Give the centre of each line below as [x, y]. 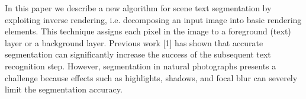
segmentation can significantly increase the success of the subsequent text [138, 54]
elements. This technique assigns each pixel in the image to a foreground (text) [148, 31]
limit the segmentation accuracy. [64, 89]
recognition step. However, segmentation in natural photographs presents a [141, 66]
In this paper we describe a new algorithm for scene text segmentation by [138, 8]
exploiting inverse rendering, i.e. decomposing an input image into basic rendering [153, 19]
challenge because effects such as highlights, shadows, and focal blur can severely [151, 77]
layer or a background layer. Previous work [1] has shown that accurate [134, 42]
